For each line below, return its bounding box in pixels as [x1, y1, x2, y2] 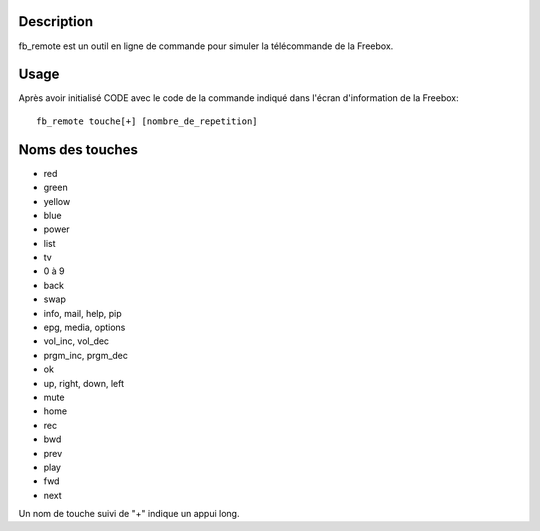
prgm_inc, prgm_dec [43, 349, 129, 361]
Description [18, 13, 94, 30]
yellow [43, 195, 71, 207]
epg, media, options [43, 321, 126, 334]
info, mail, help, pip [43, 307, 122, 319]
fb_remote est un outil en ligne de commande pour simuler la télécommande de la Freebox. [18, 40, 394, 52]
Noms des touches [18, 141, 139, 158]
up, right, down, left [43, 377, 125, 389]
